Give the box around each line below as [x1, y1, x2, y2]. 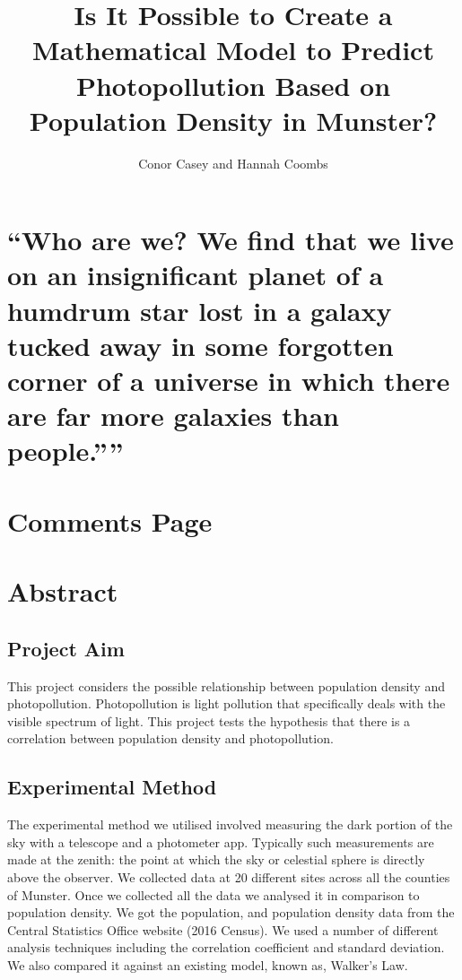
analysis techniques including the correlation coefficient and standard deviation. [7, 938, 445, 957]
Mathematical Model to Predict [32, 31, 434, 68]
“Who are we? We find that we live [7, 221, 454, 258]
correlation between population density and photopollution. [7, 729, 334, 748]
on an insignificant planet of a [7, 256, 384, 293]
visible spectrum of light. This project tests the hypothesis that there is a [7, 711, 411, 730]
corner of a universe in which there [7, 362, 450, 399]
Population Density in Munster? [29, 101, 438, 138]
